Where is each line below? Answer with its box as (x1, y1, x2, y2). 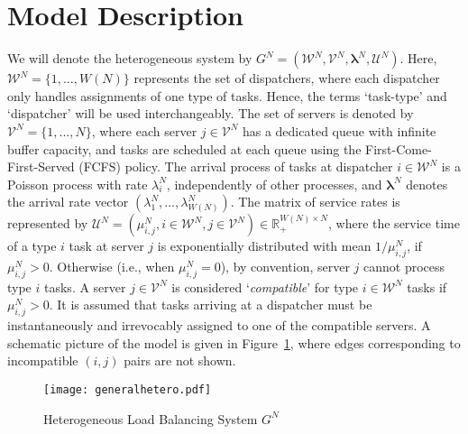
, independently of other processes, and (166, 174, 382, 193)
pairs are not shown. (124, 351, 236, 370)
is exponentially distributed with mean (157, 236, 372, 255)
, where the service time (327, 214, 460, 233)
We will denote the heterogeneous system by (7, 49, 252, 68)
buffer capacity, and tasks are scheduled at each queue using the (7, 139, 362, 158)
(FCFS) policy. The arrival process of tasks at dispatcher (78, 157, 393, 176)
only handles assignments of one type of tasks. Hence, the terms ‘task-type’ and (7, 86, 447, 105)
